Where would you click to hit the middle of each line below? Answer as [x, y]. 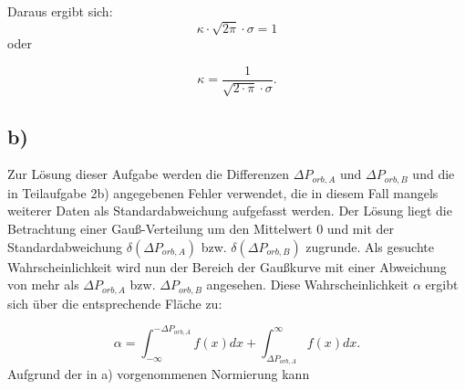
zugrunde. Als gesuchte [370, 246]
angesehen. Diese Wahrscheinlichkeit [308, 285]
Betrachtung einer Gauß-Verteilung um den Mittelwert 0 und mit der [201, 229]
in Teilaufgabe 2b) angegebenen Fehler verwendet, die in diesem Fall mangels [223, 192]
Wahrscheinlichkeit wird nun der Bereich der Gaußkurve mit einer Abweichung [227, 266]
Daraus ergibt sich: [60, 11]
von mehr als [43, 285]
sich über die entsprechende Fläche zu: [115, 303]
